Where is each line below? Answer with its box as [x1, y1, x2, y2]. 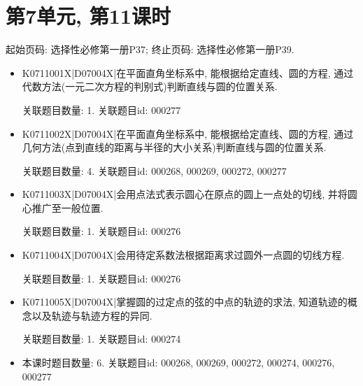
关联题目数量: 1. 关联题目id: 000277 [22, 102, 181, 117]
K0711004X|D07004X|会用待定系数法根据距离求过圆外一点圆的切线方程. [22, 248, 345, 262]
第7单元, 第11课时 [6, 1, 171, 30]
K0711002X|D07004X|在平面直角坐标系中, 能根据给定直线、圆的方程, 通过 [22, 126, 354, 141]
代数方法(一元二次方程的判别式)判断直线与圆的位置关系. [22, 79, 278, 94]
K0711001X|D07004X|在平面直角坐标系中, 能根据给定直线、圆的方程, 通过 [22, 65, 354, 80]
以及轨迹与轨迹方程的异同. [31, 308, 152, 322]
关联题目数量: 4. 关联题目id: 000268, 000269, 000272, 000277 [22, 163, 287, 178]
